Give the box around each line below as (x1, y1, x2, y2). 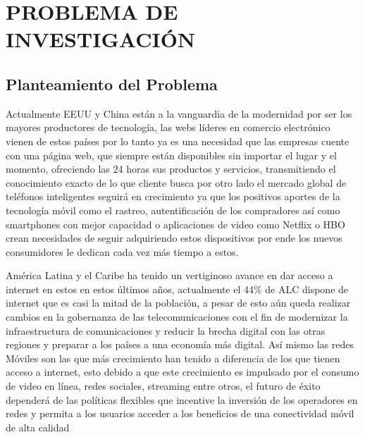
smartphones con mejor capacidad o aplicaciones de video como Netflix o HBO (6, 216, 345, 231)
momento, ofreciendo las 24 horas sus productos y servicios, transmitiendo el (6, 161, 336, 176)
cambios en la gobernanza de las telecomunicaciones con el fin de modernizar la (6, 309, 348, 324)
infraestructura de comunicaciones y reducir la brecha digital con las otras (6, 323, 326, 338)
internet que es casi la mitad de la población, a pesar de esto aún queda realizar (6, 295, 351, 310)
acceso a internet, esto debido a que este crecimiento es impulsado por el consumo (6, 364, 359, 379)
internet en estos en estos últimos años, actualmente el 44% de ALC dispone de (6, 281, 349, 296)
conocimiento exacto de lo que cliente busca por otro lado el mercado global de (6, 175, 347, 190)
